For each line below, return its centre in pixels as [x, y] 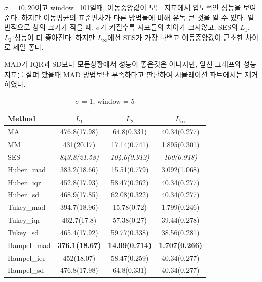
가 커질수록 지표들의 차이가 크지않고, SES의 [169, 27]
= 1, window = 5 [108, 101]
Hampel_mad [29, 245]
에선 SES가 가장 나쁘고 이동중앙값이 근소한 [175, 37]
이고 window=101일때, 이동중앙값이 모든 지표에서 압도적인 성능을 [138, 7]
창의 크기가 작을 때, [63, 27]
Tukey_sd [23, 232]
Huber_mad [27, 169]
